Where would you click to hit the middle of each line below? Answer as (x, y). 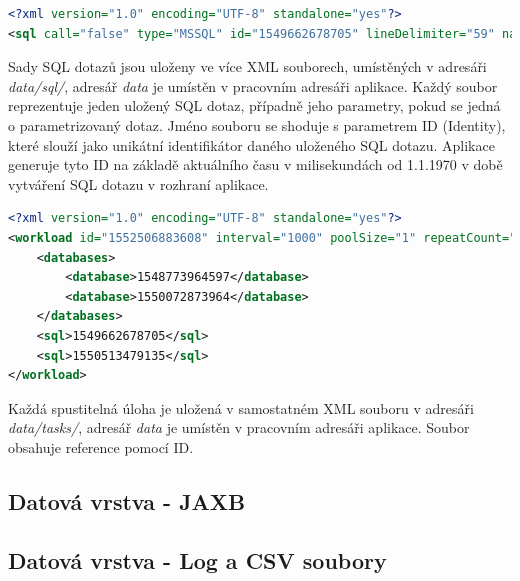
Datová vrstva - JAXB (127, 500)
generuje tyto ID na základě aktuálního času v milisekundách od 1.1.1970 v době (255, 164)
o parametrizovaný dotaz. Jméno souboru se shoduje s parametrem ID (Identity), (257, 124)
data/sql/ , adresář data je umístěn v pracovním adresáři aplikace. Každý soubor (253, 85)
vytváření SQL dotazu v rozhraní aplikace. (138, 183)
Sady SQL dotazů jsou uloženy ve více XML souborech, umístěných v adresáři (247, 66)
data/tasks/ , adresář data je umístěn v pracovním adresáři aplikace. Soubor (239, 427)
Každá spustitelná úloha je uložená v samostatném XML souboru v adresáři (241, 407)
